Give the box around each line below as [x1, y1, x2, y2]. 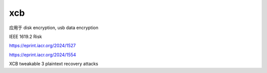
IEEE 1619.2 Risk [9, 34, 42, 39]
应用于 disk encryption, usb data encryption [9, 25, 98, 31]
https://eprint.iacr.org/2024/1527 [9, 42, 76, 49]
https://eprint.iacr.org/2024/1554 [9, 52, 76, 58]
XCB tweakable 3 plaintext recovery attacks [9, 61, 98, 67]
